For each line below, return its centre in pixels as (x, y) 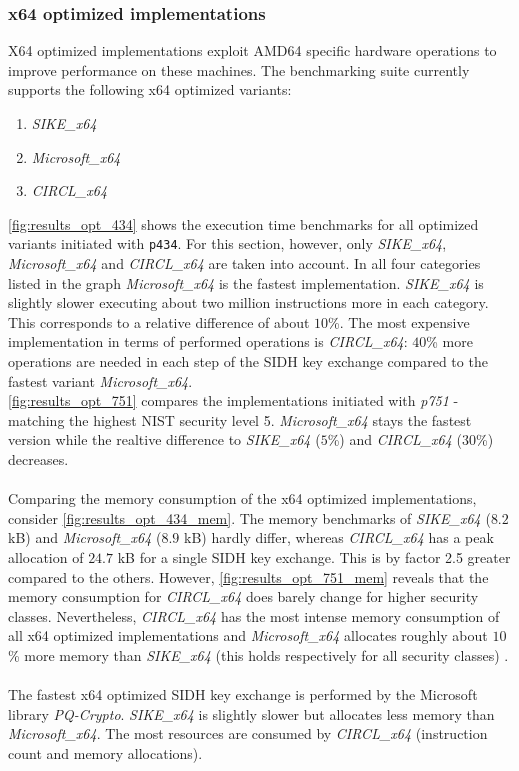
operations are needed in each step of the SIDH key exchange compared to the (248, 361)
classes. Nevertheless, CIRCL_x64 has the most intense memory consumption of (254, 615)
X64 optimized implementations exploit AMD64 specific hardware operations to (252, 50)
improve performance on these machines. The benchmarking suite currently (239, 69)
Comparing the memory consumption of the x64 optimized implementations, (242, 498)
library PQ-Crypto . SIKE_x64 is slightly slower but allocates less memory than (251, 713)
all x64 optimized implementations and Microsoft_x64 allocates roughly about (248, 635)
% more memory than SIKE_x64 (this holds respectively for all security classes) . (258, 654)
